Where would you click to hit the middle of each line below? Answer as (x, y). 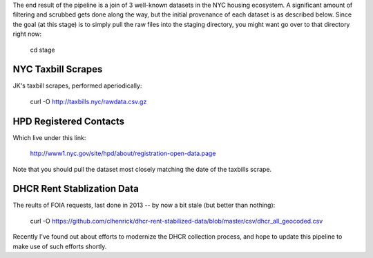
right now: (27, 34)
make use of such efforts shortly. (60, 246)
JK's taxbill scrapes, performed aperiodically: (77, 86)
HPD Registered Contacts (69, 121)
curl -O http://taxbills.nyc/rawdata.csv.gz (88, 101)
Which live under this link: (49, 137)
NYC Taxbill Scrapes (58, 69)
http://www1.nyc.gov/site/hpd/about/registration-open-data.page (123, 153)
